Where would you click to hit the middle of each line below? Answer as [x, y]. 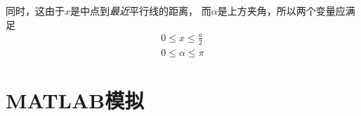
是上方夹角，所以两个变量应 [281, 10]
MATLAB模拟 [75, 100]
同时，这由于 [35, 10]
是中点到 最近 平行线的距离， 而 [141, 10]
